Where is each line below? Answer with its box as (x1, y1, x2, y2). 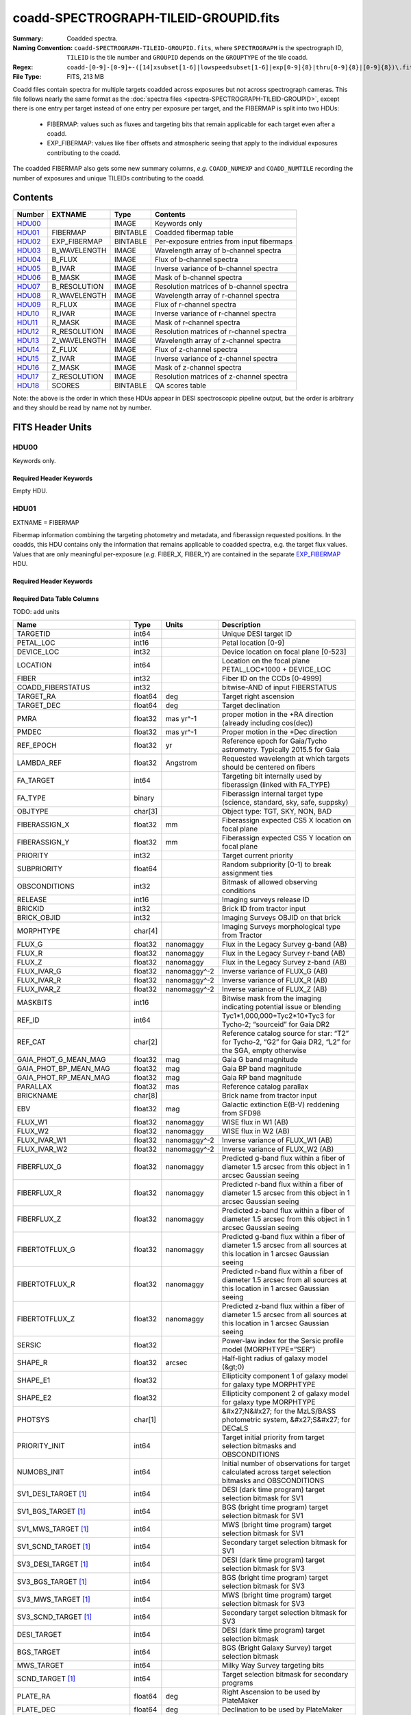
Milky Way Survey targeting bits (221, 1660, 325, 1670)
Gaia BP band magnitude (221, 1063, 302, 1073)
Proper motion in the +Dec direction (221, 727, 338, 737)
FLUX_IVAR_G (16, 966, 62, 975)
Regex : (12, 62, 34, 71)
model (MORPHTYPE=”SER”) (221, 1345, 316, 1354)
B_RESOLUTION (51, 281, 104, 291)
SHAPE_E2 (16, 1393, 51, 1402)
